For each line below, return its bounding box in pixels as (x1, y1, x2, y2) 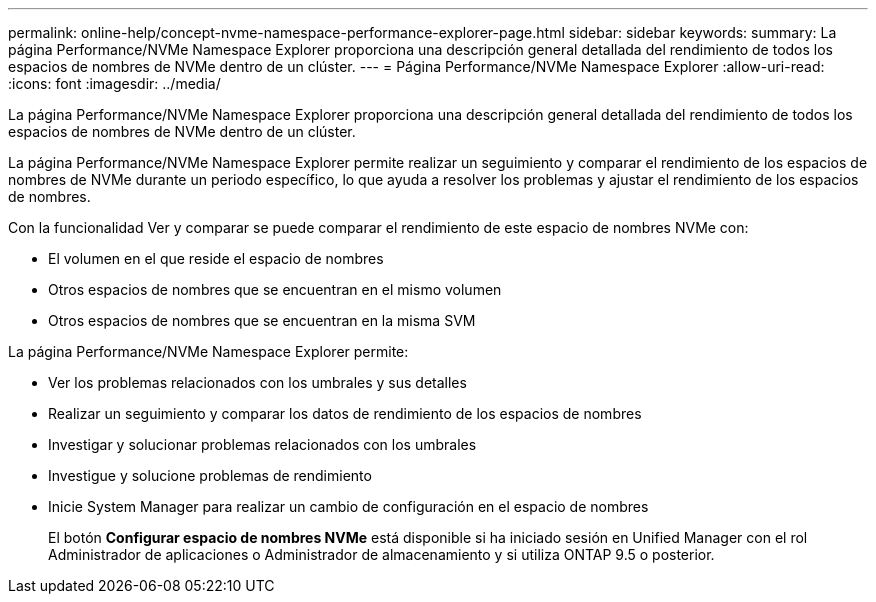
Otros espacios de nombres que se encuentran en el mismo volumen (48, 281, 502, 298)
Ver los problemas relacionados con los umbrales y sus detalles (48, 374, 467, 391)
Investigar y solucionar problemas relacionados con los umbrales (48, 436, 477, 453)
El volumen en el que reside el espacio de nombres (48, 250, 384, 267)
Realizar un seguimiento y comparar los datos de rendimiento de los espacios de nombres (48, 405, 642, 422)
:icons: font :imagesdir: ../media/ (8, 75, 221, 92)
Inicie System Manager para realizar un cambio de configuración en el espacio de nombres (48, 498, 649, 515)
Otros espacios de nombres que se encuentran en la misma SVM (48, 312, 476, 329)
